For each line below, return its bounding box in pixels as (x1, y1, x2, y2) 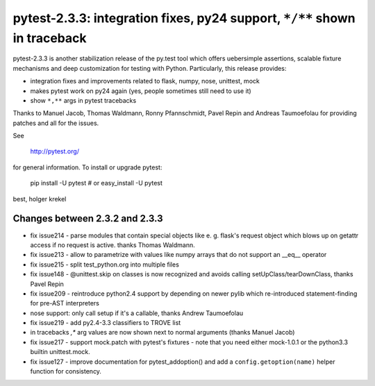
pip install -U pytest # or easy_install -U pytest (30, 179, 163, 187)
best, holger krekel (12, 194, 67, 203)
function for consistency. (30, 367, 102, 376)
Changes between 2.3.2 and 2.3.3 (12, 212, 163, 225)
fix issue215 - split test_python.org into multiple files (30, 260, 180, 269)
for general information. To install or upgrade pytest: (12, 163, 162, 171)
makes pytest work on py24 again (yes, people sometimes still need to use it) (30, 87, 251, 95)
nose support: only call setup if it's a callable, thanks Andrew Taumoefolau (30, 309, 244, 317)
